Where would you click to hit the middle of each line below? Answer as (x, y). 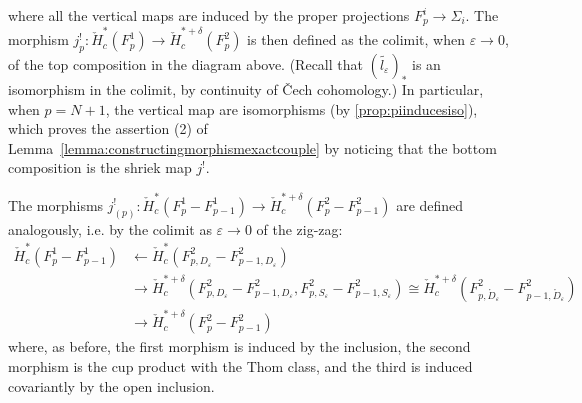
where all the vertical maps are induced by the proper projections (209, 15)
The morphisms (56, 204)
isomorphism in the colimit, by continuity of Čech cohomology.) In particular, (246, 88)
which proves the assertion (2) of (108, 128)
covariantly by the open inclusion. (111, 385)
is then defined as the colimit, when (356, 39)
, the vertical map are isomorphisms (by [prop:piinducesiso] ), (291, 108)
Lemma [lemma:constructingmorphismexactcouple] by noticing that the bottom (252, 147)
